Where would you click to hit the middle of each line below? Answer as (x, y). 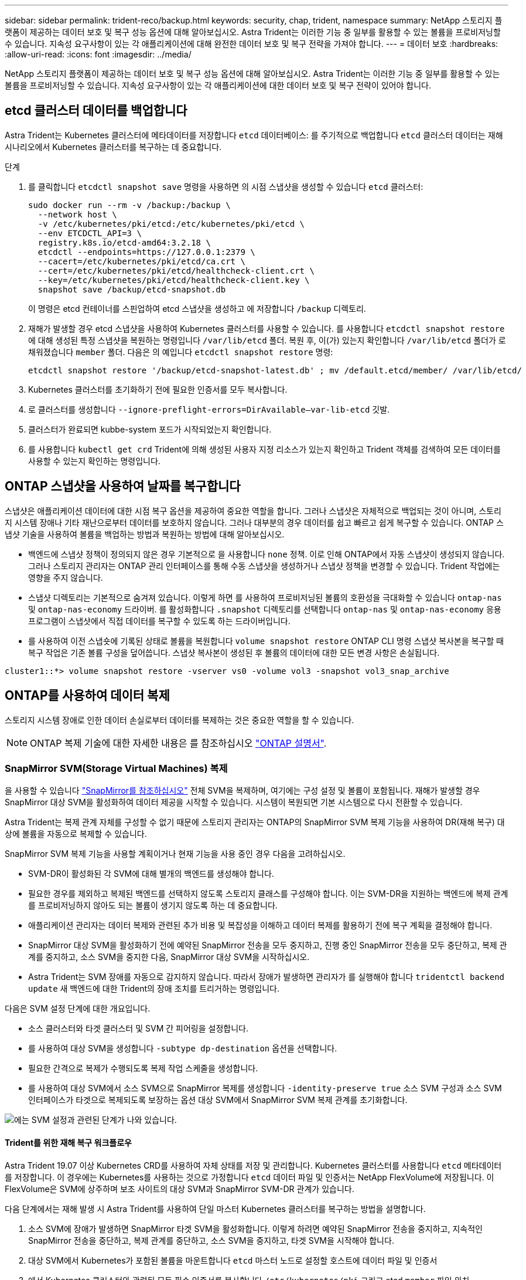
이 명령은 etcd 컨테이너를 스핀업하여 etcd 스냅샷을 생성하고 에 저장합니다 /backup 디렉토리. (197, 308)
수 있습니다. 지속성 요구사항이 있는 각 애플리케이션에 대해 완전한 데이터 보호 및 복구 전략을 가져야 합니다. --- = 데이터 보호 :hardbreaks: (252, 44)
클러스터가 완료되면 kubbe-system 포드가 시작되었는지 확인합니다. (150, 429)
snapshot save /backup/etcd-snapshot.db (132, 289)
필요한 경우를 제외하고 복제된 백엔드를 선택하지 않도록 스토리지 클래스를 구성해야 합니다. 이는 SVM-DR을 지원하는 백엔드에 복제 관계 (268, 894)
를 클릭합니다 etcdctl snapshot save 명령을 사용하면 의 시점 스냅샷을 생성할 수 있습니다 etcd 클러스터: (226, 186)
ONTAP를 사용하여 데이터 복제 (87, 696)
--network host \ (77, 214)
